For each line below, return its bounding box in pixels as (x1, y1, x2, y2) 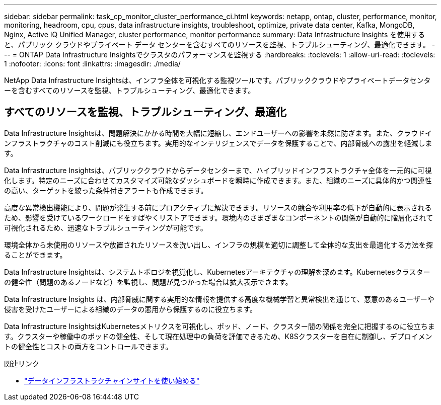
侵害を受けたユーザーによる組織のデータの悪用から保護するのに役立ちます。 (4, 304, 257, 313)
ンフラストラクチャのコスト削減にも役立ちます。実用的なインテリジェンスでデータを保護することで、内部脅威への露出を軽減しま (4, 138, 432, 147)
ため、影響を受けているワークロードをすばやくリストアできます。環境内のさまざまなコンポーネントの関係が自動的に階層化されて (4, 213, 433, 222)
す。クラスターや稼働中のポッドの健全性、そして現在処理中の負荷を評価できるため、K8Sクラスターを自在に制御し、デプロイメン (4, 332, 432, 341)
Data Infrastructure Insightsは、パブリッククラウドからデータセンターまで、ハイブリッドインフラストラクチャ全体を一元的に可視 (4, 166, 432, 175)
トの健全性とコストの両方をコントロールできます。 (4, 342, 173, 351)
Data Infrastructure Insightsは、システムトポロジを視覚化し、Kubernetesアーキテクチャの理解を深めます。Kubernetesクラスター (4, 267, 430, 276)
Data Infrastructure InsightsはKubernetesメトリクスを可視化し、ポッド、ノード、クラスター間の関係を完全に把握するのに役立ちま (4, 321, 435, 331)
